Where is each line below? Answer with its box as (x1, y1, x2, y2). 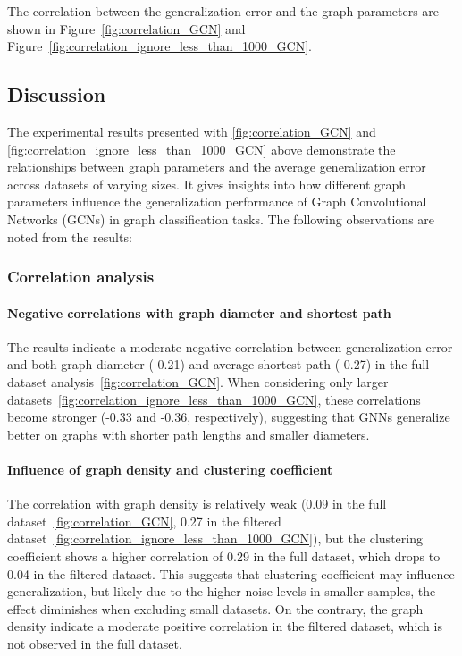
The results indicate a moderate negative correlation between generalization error (7, 337, 453, 356)
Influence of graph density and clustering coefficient (7, 459, 333, 478)
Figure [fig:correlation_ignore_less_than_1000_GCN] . (7, 37, 312, 55)
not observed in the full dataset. (7, 634, 182, 652)
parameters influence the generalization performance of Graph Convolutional (7, 192, 427, 211)
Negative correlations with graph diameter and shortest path (7, 303, 391, 322)
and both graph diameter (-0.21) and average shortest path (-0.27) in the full (7, 355, 430, 374)
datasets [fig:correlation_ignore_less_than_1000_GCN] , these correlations (7, 390, 421, 408)
